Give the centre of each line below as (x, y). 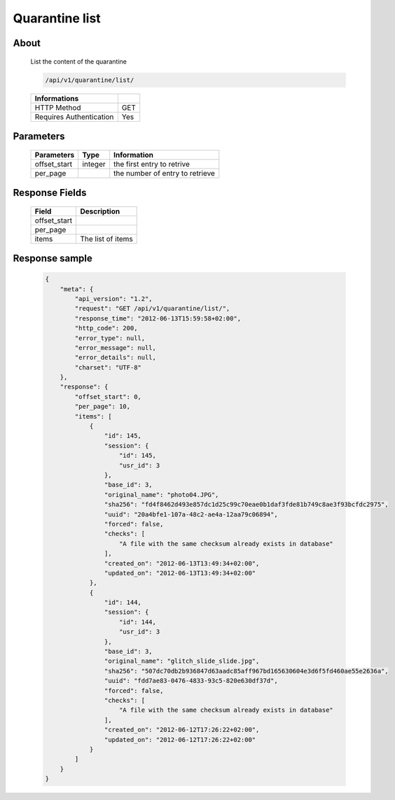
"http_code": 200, (106, 328)
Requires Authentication (74, 117)
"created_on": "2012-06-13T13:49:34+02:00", (182, 563)
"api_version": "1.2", (114, 299)
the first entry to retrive (152, 164)
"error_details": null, (116, 358)
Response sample (53, 258)
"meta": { (77, 289)
